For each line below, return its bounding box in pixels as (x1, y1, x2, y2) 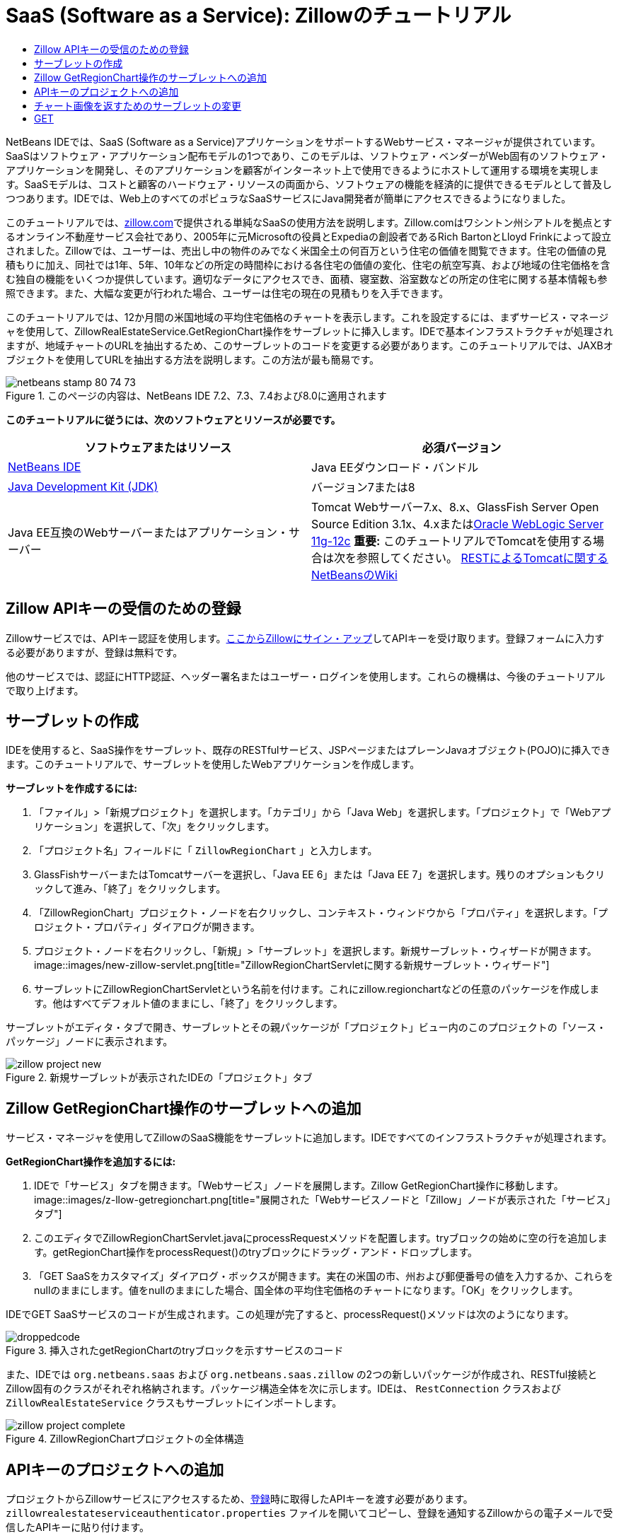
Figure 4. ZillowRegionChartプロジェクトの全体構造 (6, 1433, 244, 1445)
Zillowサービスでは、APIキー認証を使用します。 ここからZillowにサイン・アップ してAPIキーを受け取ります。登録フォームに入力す (6, 631, 605, 644)
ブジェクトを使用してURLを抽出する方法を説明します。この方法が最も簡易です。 (6, 353, 380, 366)
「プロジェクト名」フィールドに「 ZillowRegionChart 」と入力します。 (34, 844, 378, 857)
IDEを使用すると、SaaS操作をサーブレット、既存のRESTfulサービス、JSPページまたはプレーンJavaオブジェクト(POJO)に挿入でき (6, 744, 611, 757)
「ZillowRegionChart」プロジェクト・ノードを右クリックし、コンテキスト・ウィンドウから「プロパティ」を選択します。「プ (34, 907, 608, 919)
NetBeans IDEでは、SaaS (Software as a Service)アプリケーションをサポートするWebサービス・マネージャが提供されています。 (6, 135, 601, 148)
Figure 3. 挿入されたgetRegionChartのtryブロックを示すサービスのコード (6, 1344, 344, 1357)
